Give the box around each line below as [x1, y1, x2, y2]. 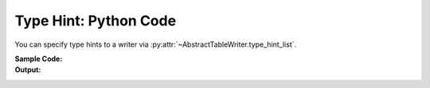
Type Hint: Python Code [14, 12, 177, 29]
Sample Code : [14, 54, 63, 63]
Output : [14, 65, 41, 75]
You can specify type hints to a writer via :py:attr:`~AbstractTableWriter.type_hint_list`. [14, 40, 297, 49]
